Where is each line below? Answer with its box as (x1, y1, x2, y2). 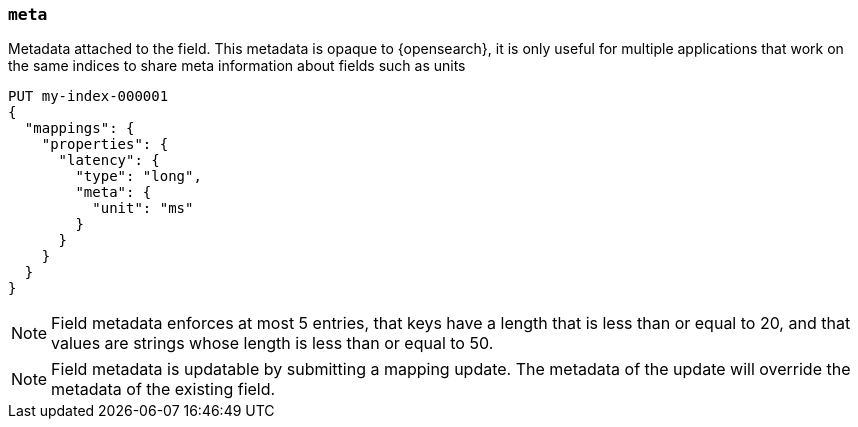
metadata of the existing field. (51, 379, 276, 400)
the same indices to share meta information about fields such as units (8, 57, 466, 75)
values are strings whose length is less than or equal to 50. (51, 333, 494, 354)
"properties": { (41, 136, 169, 153)
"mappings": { (24, 120, 135, 137)
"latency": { (58, 152, 160, 169)
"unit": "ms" (92, 200, 194, 217)
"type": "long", (75, 168, 202, 185)
